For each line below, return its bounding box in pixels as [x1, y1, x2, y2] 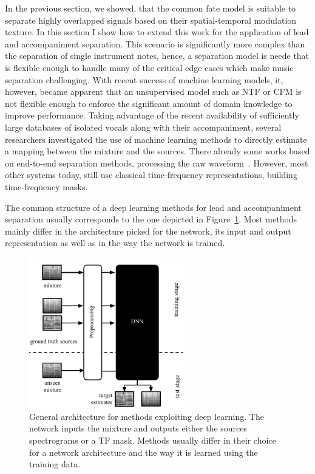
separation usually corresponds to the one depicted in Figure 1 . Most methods [5, 213, 297, 225]
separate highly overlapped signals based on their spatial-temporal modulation [5, 13, 297, 26]
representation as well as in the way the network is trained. [5, 236, 225, 249]
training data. [29, 458, 81, 470]
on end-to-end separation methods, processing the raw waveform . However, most [5, 156, 308, 169]
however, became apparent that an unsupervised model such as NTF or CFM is [5, 85, 302, 98]
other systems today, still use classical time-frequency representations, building [5, 168, 297, 181]
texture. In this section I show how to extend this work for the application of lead [5, 26, 309, 38]
